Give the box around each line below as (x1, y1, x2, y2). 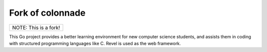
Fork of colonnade (9, 7, 86, 18)
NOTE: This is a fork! (12, 24, 60, 31)
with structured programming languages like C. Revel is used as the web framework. (9, 40, 181, 46)
